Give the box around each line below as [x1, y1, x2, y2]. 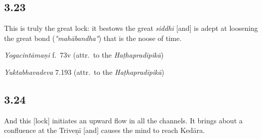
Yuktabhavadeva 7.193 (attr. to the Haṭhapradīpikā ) [4, 66, 164, 77]
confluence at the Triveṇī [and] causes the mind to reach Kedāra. [4, 125, 205, 135]
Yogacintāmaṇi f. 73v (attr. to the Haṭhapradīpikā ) [4, 50, 164, 60]
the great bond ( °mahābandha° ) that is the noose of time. [4, 32, 182, 43]
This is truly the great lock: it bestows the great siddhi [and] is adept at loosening [4, 23, 258, 33]
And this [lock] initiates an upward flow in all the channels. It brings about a [4, 115, 243, 125]
